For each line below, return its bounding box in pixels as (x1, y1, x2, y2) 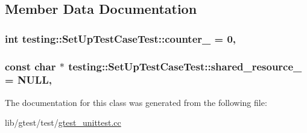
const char (5, 58, 56, 73)
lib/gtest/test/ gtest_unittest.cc (5, 116, 121, 129)
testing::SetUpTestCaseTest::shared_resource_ (68, 58, 302, 73)
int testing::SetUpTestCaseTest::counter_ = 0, (5, 31, 236, 46)
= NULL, (5, 72, 52, 87)
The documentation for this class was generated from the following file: (5, 96, 267, 108)
